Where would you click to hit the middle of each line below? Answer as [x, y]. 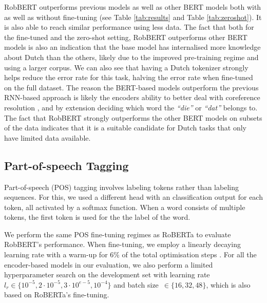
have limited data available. [47, 137]
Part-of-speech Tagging [66, 165]
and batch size [136, 284]
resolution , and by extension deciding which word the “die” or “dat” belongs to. [131, 107]
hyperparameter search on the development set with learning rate [107, 274]
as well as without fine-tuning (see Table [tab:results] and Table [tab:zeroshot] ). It [133, 17]
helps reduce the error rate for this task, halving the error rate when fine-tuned [129, 77]
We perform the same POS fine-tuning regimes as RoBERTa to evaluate [118, 234]
